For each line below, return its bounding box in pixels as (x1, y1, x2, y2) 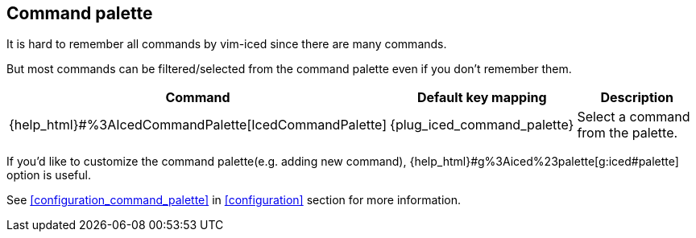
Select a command (577, 109, 690, 125)
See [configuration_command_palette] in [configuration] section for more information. (6, 193, 462, 207)
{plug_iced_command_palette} (390, 117, 574, 133)
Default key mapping (416, 89, 547, 106)
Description (600, 89, 673, 106)
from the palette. (577, 125, 678, 142)
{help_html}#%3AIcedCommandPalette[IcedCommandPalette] (9, 117, 387, 133)
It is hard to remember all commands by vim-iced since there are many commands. (6, 37, 447, 51)
